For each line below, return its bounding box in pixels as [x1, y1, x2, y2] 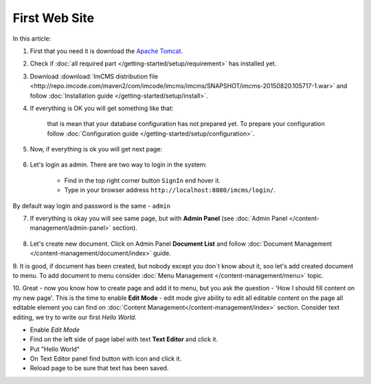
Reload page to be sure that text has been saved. [30, 364, 169, 372]
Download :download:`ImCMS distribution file [30, 72, 158, 81]
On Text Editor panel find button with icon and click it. [30, 354, 182, 363]
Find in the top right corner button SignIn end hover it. [64, 176, 221, 184]
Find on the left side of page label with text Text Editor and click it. [30, 335, 218, 343]
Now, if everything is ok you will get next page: [30, 145, 163, 153]
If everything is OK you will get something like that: [30, 104, 174, 112]
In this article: [12, 34, 52, 43]
